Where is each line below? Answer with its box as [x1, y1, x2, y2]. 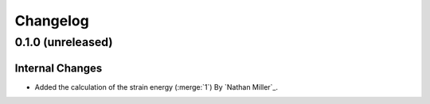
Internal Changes [14, 61, 103, 75]
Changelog [14, 12, 89, 29]
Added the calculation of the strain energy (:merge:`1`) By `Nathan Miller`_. [34, 82, 279, 91]
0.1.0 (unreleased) [14, 35, 113, 49]
